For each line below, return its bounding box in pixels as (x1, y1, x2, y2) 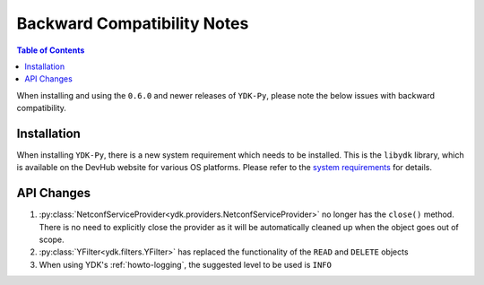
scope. (39, 234, 65, 246)
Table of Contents (16, 45, 85, 56)
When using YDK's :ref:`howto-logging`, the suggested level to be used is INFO (39, 259, 332, 270)
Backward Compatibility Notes (16, 13, 249, 33)
